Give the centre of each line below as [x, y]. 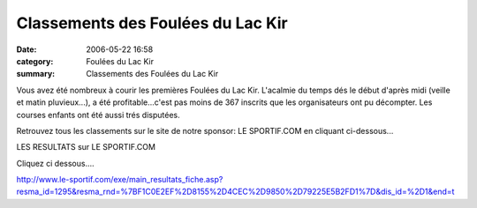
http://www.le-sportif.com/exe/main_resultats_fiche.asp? [120, 180]
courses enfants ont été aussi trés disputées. [98, 115]
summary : [36, 74]
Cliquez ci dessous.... [55, 163]
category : [35, 61]
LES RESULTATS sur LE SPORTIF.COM [86, 147]
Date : [26, 49]
